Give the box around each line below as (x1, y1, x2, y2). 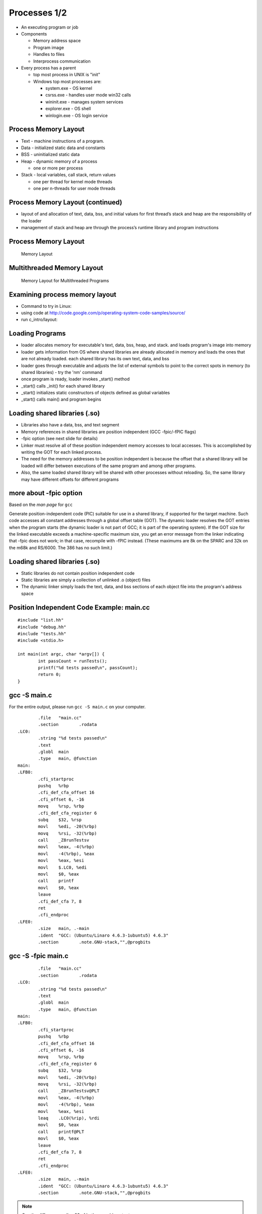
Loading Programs (9, 329, 66, 337)
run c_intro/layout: (21, 317, 58, 322)
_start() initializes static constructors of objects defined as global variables (21, 390, 170, 396)
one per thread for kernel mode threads (33, 179, 113, 185)
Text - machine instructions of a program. (21, 138, 104, 144)
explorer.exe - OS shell (45, 106, 91, 112)
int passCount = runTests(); (38, 658, 108, 664)
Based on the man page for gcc (9, 502, 73, 507)
